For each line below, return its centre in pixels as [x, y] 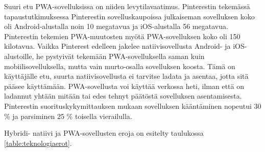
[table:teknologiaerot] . [38, 143]
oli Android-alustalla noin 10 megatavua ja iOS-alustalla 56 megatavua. [116, 26]
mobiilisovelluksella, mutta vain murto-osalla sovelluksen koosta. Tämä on [120, 66]
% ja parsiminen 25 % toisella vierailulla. [68, 116]
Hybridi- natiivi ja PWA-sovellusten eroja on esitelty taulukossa [104, 133]
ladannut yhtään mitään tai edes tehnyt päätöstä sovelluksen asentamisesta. [123, 96]
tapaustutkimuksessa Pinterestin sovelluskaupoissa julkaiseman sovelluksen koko [129, 16]
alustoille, [19, 56]
